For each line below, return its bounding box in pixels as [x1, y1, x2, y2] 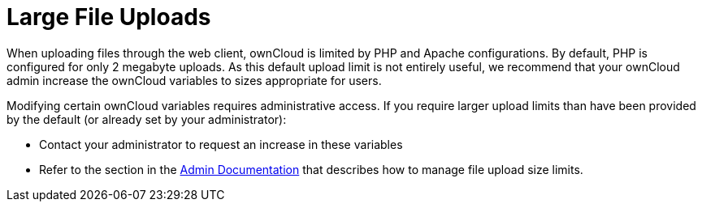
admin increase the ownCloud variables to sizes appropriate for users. [6, 73, 382, 87]
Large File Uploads [6, 3, 211, 31]
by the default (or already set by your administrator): [6, 112, 287, 126]
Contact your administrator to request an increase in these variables [39, 137, 403, 151]
